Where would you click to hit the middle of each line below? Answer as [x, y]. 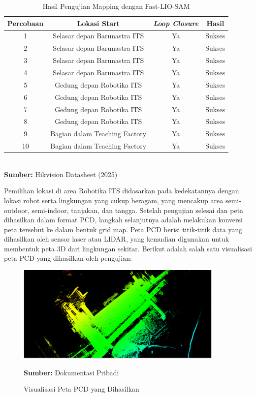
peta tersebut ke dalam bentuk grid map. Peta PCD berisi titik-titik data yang [123, 229]
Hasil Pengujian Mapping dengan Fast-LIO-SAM [116, 6]
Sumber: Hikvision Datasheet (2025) [61, 174]
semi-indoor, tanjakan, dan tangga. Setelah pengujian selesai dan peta [138, 210]
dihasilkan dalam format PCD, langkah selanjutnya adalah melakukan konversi [123, 220]
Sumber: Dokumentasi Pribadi [71, 372]
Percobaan [26, 23]
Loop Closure [176, 23]
